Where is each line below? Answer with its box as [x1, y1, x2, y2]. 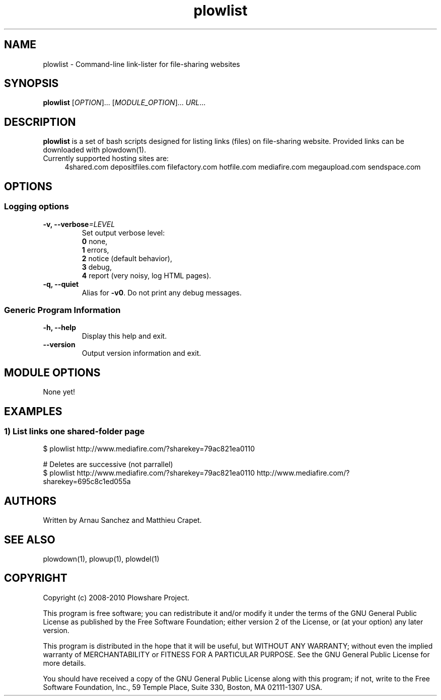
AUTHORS [4, 494, 57, 507]
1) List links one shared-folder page [4, 426, 145, 436]
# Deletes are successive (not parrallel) [43, 460, 173, 469]
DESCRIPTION [4, 115, 76, 128]
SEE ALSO [4, 533, 55, 546]
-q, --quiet [43, 279, 79, 288]
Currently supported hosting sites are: [43, 154, 169, 163]
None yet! [43, 387, 76, 397]
